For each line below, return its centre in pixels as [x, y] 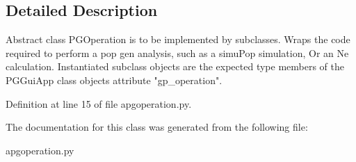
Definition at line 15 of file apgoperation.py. [99, 103]
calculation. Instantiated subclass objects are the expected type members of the [175, 66]
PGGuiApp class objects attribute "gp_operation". [114, 80]
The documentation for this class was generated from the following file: [157, 127]
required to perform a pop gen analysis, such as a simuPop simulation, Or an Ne [177, 52]
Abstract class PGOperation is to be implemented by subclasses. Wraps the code [178, 39]
